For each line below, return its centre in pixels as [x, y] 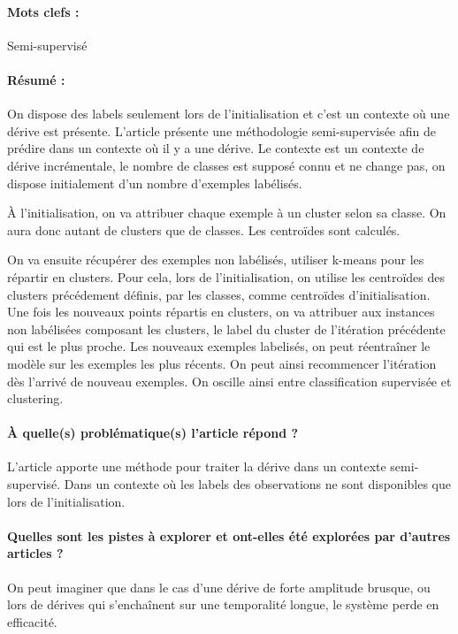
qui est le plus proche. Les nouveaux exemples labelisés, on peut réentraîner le [219, 346]
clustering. [35, 398]
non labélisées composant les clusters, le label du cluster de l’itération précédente [226, 328]
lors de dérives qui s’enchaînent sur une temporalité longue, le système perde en [223, 604]
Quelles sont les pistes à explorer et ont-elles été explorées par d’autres [229, 535]
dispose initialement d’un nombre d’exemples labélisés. [155, 183]
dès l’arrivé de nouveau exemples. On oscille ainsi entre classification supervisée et [229, 381]
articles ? [35, 553]
